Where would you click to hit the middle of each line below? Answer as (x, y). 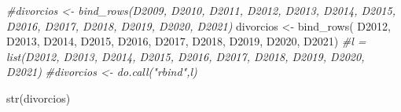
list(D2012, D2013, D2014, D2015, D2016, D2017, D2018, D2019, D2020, (186, 56)
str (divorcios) (39, 98)
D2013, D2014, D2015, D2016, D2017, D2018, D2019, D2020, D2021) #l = (186, 41)
